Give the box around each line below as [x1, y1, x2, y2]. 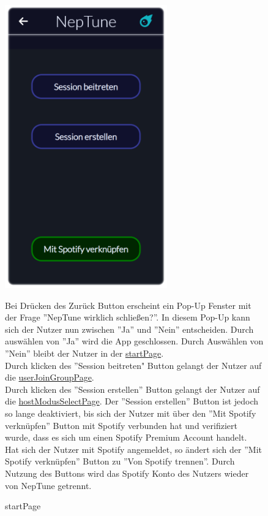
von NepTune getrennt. [5, 479, 92, 491]
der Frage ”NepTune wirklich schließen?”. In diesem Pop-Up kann [5, 311, 250, 324]
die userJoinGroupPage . [5, 371, 94, 384]
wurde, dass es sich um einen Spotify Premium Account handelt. [5, 431, 247, 444]
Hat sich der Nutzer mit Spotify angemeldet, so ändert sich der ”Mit [5, 442, 262, 455]
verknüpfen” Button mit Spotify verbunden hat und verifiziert [5, 419, 237, 431]
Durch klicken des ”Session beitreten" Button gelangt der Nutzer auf [5, 359, 262, 371]
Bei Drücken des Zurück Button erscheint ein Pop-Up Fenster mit [5, 298, 251, 311]
